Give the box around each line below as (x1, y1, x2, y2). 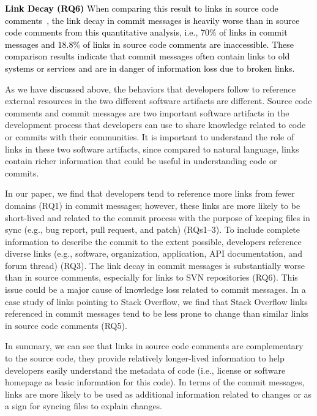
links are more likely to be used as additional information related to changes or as (5, 387, 312, 400)
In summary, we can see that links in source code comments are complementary (5, 339, 304, 352)
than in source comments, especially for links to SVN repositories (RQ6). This (5, 271, 298, 284)
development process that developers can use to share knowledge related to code (5, 118, 306, 131)
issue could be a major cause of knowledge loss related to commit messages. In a (5, 283, 306, 296)
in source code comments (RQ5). (5, 319, 127, 331)
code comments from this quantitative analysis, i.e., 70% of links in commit (5, 26, 288, 39)
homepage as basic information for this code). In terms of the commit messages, (5, 376, 305, 388)
